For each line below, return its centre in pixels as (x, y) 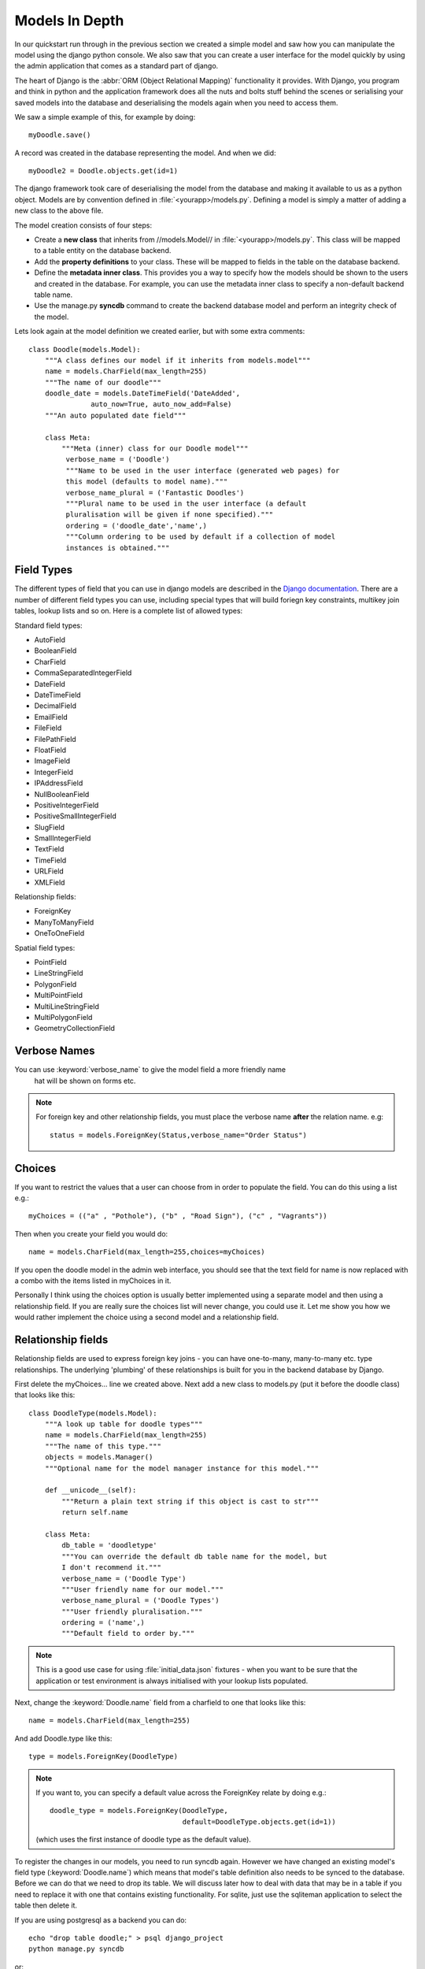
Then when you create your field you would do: (91, 1233)
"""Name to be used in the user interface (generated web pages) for (203, 470)
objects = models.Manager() (99, 1457)
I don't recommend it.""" (111, 1568)
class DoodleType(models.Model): (93, 1413)
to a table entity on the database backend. (103, 250)
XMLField (50, 882)
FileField (48, 728)
